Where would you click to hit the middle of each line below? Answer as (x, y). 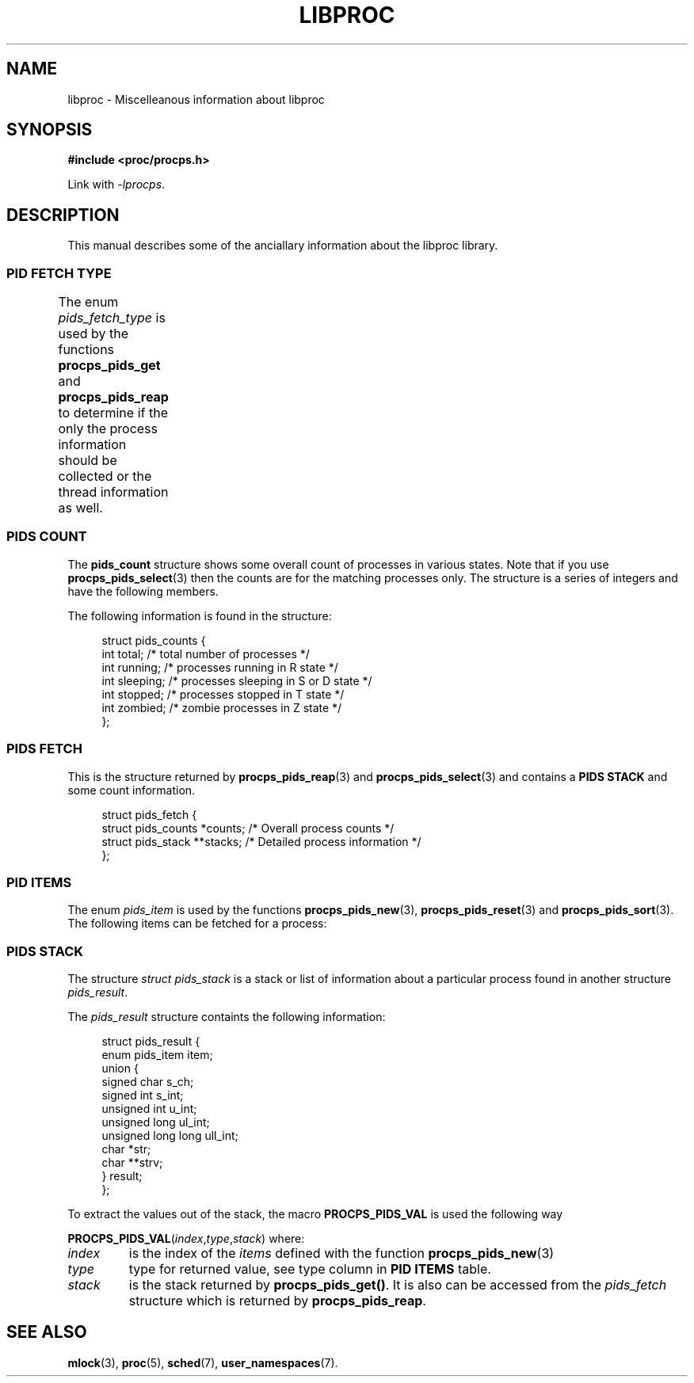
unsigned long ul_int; (156, 1122)
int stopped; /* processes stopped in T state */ (223, 694)
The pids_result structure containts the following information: (227, 1017)
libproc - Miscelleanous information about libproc (196, 99)
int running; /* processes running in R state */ (220, 667)
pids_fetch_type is (112, 318)
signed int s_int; (143, 1095)
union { (120, 1069)
